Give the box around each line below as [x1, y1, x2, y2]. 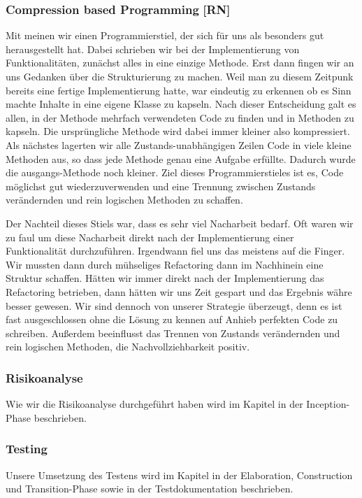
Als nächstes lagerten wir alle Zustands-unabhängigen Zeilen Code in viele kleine [6, 137, 352, 152]
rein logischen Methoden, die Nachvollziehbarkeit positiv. [6, 339, 250, 354]
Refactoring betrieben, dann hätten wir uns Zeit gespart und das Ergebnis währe [6, 284, 352, 299]
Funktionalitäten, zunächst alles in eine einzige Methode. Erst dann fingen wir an [6, 55, 354, 70]
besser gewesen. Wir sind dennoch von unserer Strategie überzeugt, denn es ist [6, 298, 342, 313]
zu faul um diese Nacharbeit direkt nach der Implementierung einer [6, 229, 294, 244]
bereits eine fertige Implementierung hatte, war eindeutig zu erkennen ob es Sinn [6, 83, 352, 97]
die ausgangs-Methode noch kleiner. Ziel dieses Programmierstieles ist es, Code [6, 165, 344, 180]
